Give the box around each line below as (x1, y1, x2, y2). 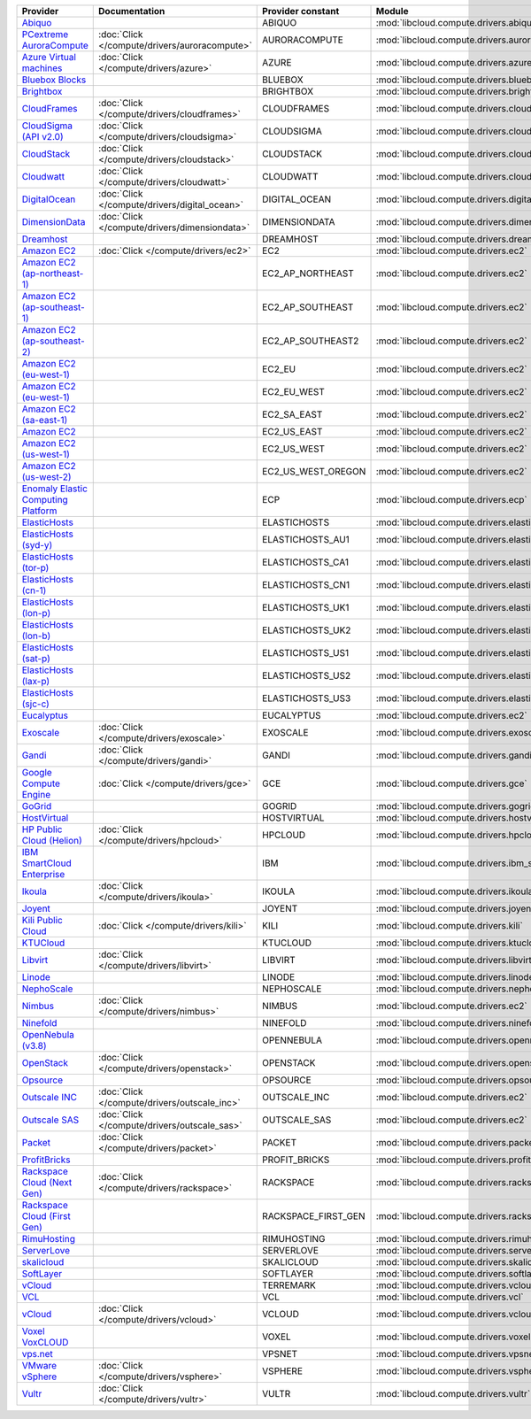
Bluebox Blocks (21, 73, 87, 86)
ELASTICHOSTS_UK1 (262, 602, 350, 613)
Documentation (98, 5, 165, 17)
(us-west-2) (21, 471, 72, 482)
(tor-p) (21, 562, 50, 574)
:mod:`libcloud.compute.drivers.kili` (375, 920, 524, 931)
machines (21, 62, 63, 74)
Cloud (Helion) (21, 835, 83, 846)
